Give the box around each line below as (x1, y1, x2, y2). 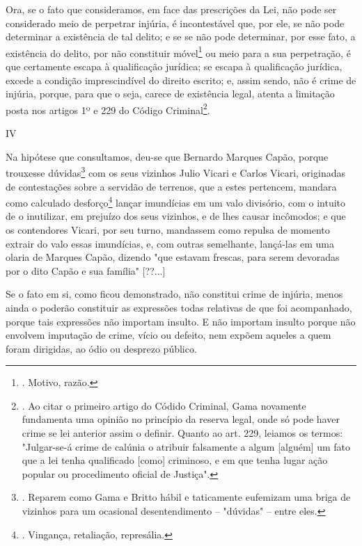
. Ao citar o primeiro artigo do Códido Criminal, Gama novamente (22, 398, 306, 412)
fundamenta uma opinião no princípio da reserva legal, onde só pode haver (22, 412, 340, 426)
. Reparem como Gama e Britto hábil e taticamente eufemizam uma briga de (22, 490, 351, 504)
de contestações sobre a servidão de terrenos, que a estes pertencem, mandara (6, 179, 337, 193)
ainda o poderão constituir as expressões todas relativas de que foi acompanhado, (6, 300, 352, 314)
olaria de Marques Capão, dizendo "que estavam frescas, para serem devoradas (6, 250, 340, 264)
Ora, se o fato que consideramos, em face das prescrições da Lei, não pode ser (6, 2, 337, 16)
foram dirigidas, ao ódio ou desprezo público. (6, 341, 197, 355)
